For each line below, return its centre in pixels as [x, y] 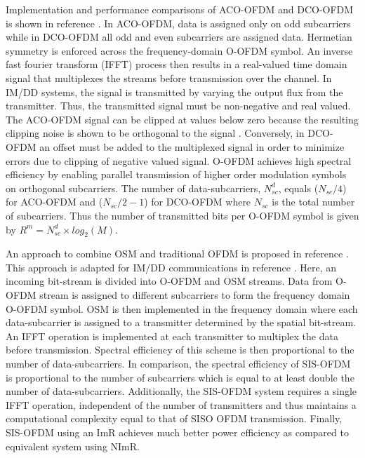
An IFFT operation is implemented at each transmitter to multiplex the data [172, 336]
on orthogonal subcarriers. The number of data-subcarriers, [133, 188]
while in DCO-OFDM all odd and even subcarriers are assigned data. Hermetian [179, 37]
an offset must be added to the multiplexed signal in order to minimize [192, 146]
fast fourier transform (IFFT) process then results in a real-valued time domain [177, 64]
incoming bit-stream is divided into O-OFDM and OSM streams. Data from [169, 281]
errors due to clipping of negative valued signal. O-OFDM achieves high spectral [179, 160]
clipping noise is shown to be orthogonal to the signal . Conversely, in [155, 133]
